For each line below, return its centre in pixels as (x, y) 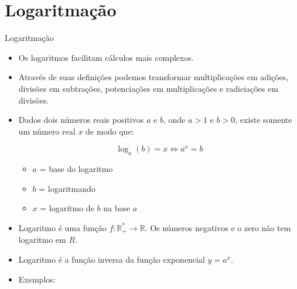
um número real (47, 131)
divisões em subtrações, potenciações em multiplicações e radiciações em (148, 88)
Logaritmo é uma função (62, 227)
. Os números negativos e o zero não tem (218, 227)
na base (117, 208)
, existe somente (264, 120)
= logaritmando (67, 188)
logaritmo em (42, 240)
